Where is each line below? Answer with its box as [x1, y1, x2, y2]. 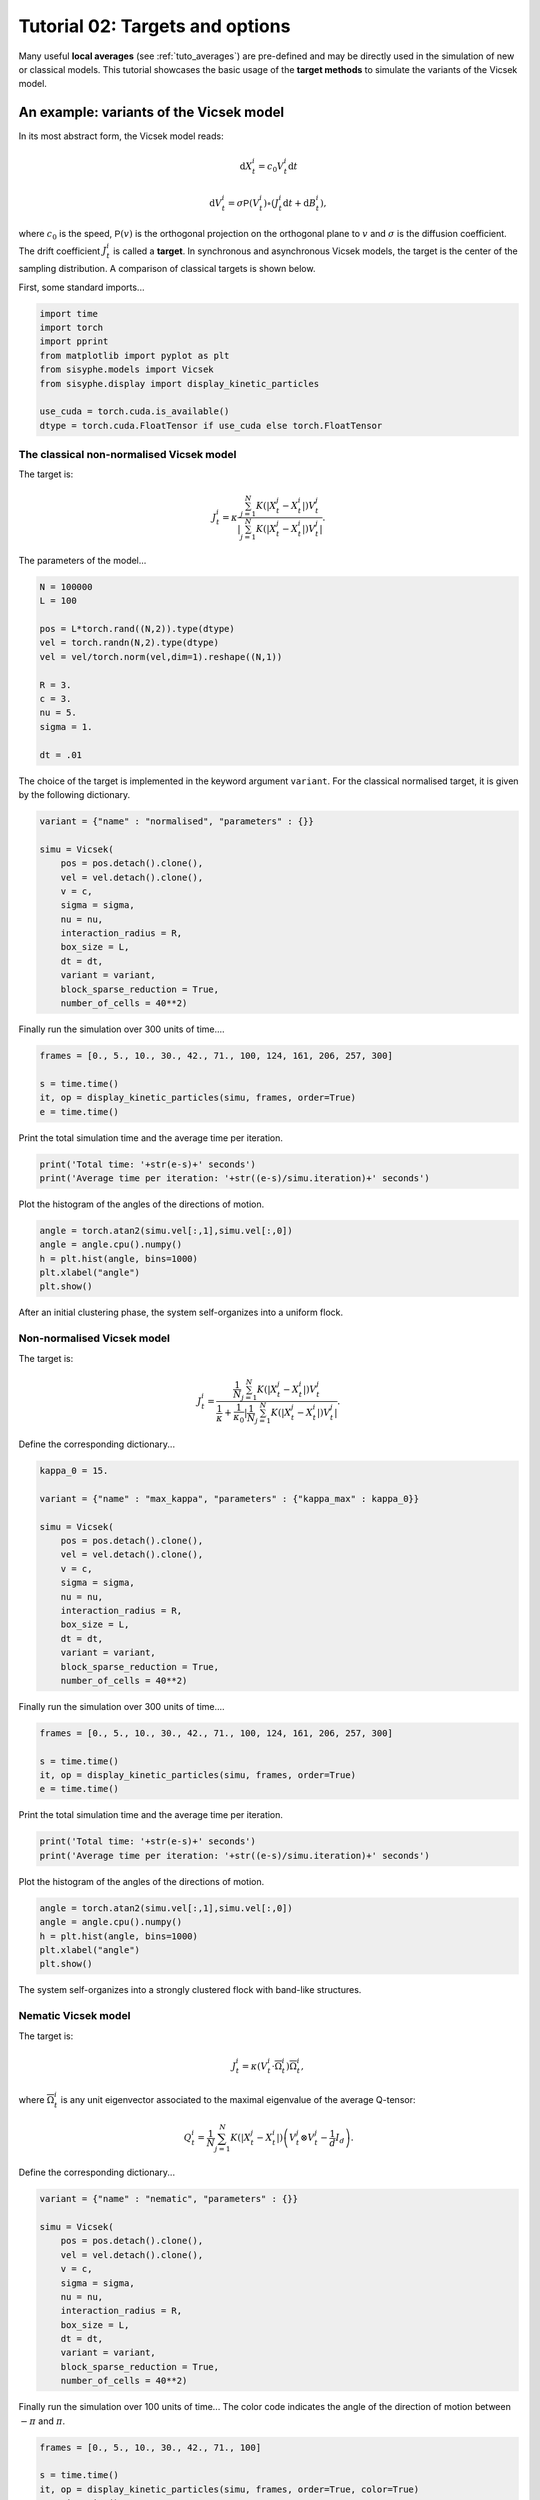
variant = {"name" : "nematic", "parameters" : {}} [39, 2193, 299, 2205]
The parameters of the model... [18, 554, 147, 566]
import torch [39, 321, 104, 333]
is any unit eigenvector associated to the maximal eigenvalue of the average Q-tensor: [60, 2093, 416, 2105]
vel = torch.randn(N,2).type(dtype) [39, 637, 220, 649]
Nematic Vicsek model [18, 2009, 131, 2023]
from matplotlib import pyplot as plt [39, 350, 230, 361]
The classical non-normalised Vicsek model [18, 448, 237, 462]
